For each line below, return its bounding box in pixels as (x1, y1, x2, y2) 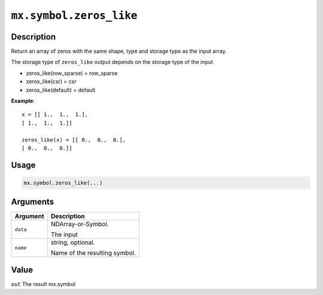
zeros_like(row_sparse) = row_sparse (26, 69, 118, 77)
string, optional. (51, 238, 95, 247)
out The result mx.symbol (11, 280, 76, 287)
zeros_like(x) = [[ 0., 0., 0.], (22, 136, 126, 143)
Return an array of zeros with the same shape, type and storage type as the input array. (11, 48, 227, 55)
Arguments (11, 197, 54, 207)
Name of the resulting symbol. (51, 249, 136, 257)
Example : (11, 98, 35, 105)
